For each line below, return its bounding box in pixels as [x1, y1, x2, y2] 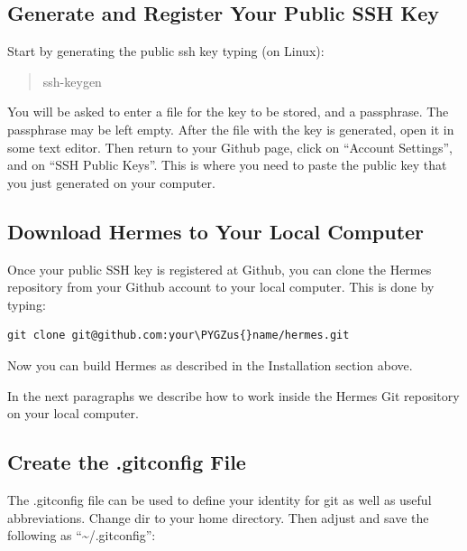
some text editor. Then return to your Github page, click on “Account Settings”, [7, 137, 453, 156]
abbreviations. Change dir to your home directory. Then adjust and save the [7, 508, 429, 527]
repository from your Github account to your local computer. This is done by [7, 277, 435, 296]
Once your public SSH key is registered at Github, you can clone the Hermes [7, 259, 432, 278]
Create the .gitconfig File [7, 448, 246, 476]
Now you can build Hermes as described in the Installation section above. [7, 355, 413, 374]
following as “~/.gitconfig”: [7, 526, 156, 545]
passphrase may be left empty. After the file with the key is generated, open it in [7, 119, 454, 138]
